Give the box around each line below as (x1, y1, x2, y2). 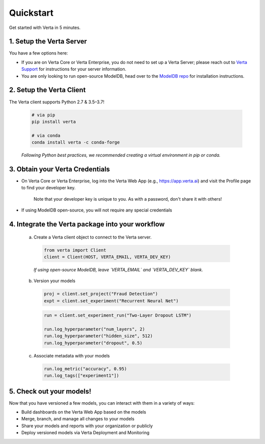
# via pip (31, 112, 55, 118)
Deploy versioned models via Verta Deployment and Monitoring (21, 430, 150, 436)
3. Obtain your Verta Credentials (9, 165, 110, 173)
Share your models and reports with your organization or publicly (21, 423, 153, 429)
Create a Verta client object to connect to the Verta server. (33, 234, 152, 240)
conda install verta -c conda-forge (31, 140, 120, 145)
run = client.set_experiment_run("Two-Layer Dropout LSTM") (44, 313, 192, 318)
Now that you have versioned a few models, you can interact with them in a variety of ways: (9, 400, 195, 406)
